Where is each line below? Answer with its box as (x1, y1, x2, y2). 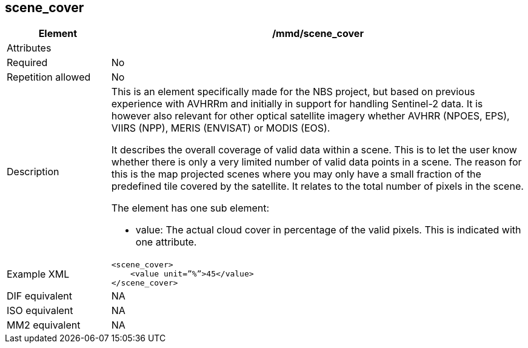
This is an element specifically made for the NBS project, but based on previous (111, 85, 475, 98)
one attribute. (135, 236, 197, 249)
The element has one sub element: (111, 202, 270, 215)
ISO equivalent (7, 304, 73, 317)
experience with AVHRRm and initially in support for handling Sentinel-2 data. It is (111, 98, 483, 110)
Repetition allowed (7, 71, 91, 84)
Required (7, 56, 48, 69)
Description (7, 166, 59, 178)
